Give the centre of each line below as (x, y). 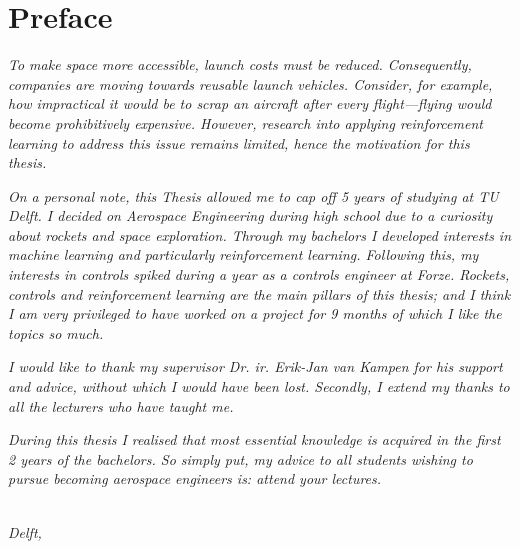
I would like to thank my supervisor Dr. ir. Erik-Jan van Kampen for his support (255, 366)
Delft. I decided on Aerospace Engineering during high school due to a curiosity (250, 215)
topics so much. (56, 332)
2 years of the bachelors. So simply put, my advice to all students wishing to (240, 458)
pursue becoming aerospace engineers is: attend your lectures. (195, 478)
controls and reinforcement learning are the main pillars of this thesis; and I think (259, 293)
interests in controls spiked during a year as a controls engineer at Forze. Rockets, (259, 274)
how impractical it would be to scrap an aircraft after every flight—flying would (250, 103)
